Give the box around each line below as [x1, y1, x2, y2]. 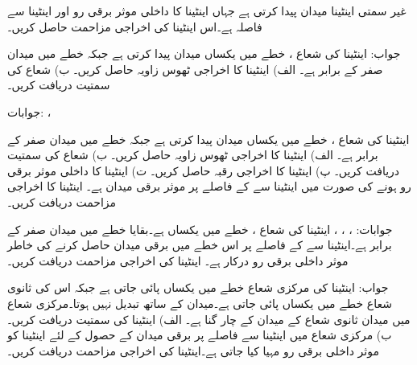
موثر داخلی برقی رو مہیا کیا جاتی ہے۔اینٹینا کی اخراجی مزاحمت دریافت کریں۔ [7, 342, 379, 359]
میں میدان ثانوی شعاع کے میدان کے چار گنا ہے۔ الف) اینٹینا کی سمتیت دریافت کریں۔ [7, 310, 411, 327]
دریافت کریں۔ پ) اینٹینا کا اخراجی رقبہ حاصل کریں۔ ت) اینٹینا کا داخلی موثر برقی [7, 162, 400, 178]
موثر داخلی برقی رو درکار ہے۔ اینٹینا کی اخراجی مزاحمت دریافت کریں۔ [7, 252, 349, 269]
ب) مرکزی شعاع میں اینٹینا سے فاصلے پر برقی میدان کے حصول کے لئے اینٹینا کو [7, 326, 392, 343]
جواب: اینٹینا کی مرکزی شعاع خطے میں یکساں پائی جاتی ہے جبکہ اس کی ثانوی [7, 279, 389, 296]
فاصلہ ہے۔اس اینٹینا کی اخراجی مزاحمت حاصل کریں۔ [7, 18, 262, 35]
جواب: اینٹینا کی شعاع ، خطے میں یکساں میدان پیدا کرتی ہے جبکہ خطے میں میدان [7, 45, 401, 62]
